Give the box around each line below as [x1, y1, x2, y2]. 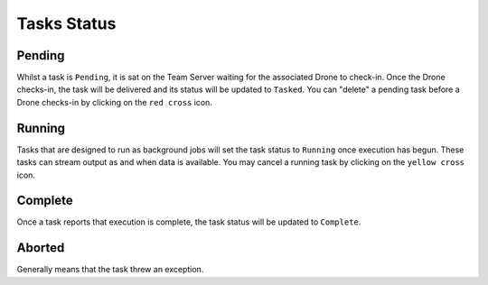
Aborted [16, 240, 65, 256]
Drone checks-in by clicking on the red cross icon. [16, 97, 212, 107]
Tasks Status [16, 14, 117, 33]
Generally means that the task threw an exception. [16, 264, 204, 275]
